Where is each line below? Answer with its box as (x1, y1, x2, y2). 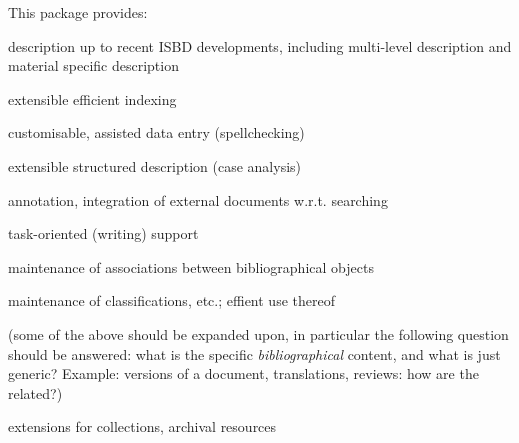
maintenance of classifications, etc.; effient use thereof (8, 290, 335, 311)
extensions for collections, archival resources (8, 416, 277, 437)
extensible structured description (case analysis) (8, 155, 302, 176)
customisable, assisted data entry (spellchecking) (8, 122, 305, 143)
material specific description (8, 55, 179, 76)
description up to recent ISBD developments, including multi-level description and (8, 35, 512, 56)
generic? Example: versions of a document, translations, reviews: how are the (8, 363, 479, 384)
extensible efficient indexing (8, 88, 177, 109)
